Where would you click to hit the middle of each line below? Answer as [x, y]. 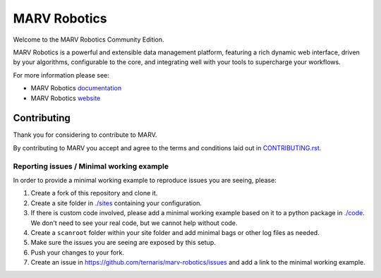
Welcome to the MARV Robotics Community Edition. [89, 40]
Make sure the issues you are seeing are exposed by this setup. [123, 243]
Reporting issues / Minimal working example [91, 166]
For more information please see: [61, 75]
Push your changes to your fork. [78, 252]
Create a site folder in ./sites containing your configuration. [116, 203]
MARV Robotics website [66, 98]
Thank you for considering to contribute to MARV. [85, 135]
